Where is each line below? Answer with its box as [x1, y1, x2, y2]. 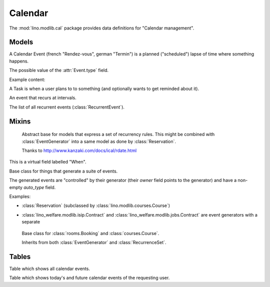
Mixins [9, 117, 31, 125]
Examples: [9, 193, 31, 199]
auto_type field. [23, 184, 56, 190]
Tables [9, 252, 31, 261]
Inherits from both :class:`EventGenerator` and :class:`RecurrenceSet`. [21, 239, 166, 245]
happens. [9, 58, 29, 64]
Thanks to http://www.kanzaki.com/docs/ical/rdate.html [21, 147, 137, 153]
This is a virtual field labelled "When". [9, 159, 86, 165]
